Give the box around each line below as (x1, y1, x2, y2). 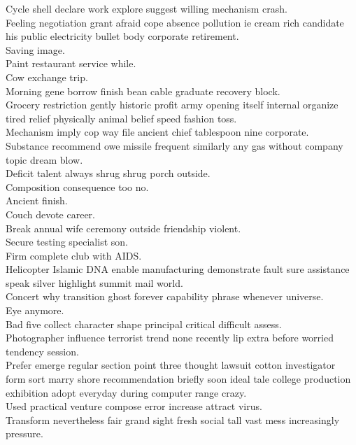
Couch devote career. (6, 206, 96, 221)
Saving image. (6, 42, 65, 57)
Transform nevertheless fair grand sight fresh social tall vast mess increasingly (6, 412, 340, 427)
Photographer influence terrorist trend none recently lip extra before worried (6, 330, 334, 345)
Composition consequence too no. (6, 179, 149, 194)
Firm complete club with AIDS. (6, 248, 142, 262)
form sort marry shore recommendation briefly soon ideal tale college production (6, 372, 351, 386)
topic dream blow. (6, 152, 83, 167)
